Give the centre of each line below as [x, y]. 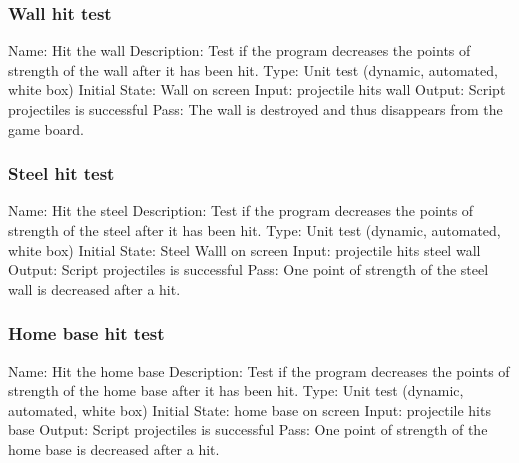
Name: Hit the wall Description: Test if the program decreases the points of [239, 50]
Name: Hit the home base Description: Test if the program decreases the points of [259, 370]
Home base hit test [86, 333]
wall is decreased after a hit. [94, 288]
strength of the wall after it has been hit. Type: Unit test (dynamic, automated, [253, 69]
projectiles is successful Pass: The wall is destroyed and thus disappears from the [255, 109]
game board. [46, 128]
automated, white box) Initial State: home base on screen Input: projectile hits [249, 409]
